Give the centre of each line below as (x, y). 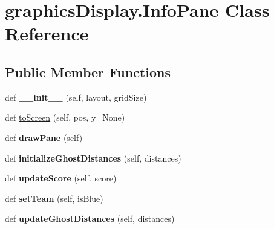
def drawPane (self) (44, 137)
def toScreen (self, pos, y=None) (65, 117)
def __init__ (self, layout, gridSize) (76, 97)
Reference (47, 33)
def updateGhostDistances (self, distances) (90, 218)
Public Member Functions (88, 71)
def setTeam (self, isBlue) (54, 198)
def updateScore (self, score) (61, 178)
